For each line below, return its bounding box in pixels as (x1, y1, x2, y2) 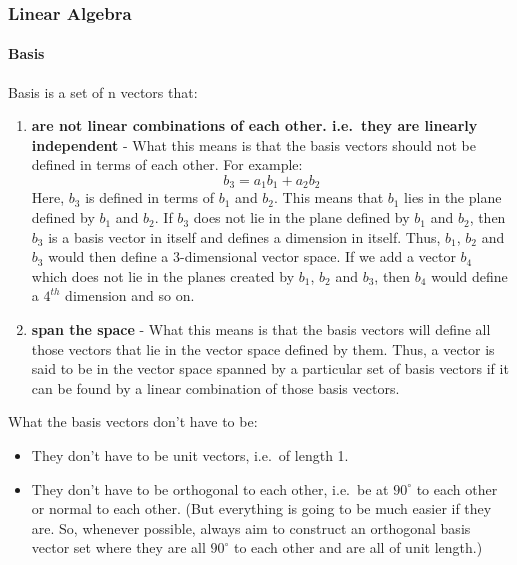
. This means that (274, 187, 384, 208)
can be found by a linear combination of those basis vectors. (31, 377, 400, 398)
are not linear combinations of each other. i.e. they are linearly (31, 115, 478, 136)
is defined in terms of (85, 187, 215, 208)
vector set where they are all (31, 537, 206, 558)
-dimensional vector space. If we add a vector (180, 246, 456, 267)
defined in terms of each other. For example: (31, 154, 303, 175)
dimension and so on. (65, 285, 195, 306)
